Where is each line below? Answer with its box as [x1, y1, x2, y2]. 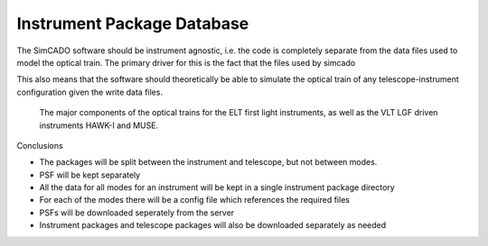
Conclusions [16, 140, 63, 150]
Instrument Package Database [16, 14, 249, 33]
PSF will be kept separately [39, 169, 141, 180]
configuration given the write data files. [16, 87, 163, 97]
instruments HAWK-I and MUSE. [39, 120, 158, 131]
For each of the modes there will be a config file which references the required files [39, 195, 350, 205]
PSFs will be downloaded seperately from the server [39, 207, 235, 218]
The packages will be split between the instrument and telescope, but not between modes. [39, 157, 378, 168]
